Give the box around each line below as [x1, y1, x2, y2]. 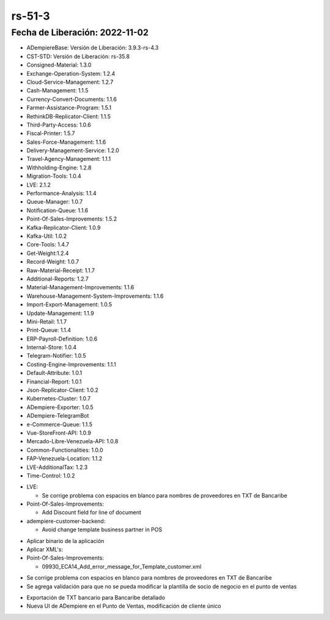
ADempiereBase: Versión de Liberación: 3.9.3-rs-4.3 [26, 44, 159, 51]
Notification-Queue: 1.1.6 [26, 207, 89, 214]
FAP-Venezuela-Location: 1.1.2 [26, 455, 103, 462]
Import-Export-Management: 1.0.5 [26, 301, 112, 308]
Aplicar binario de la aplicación [26, 537, 105, 544]
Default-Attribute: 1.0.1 [26, 369, 82, 377]
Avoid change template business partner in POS [42, 526, 163, 533]
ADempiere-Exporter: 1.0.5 [26, 404, 94, 411]
